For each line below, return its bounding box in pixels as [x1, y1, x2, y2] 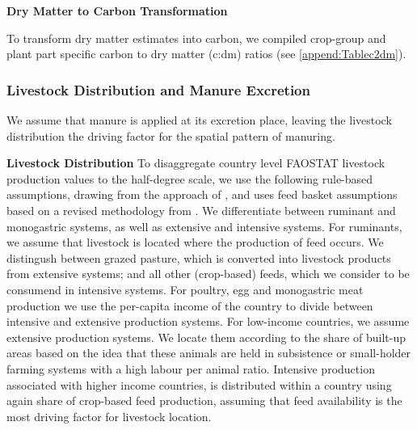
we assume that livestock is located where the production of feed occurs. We [6, 234, 384, 251]
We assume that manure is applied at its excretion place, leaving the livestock [6, 112, 392, 128]
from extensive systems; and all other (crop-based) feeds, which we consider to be [6, 265, 410, 282]
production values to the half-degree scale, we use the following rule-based [6, 170, 373, 187]
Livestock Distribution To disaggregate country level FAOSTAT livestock [6, 154, 385, 171]
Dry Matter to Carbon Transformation [6, 2, 228, 19]
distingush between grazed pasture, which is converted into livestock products [6, 249, 391, 266]
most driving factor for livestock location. [6, 407, 212, 424]
